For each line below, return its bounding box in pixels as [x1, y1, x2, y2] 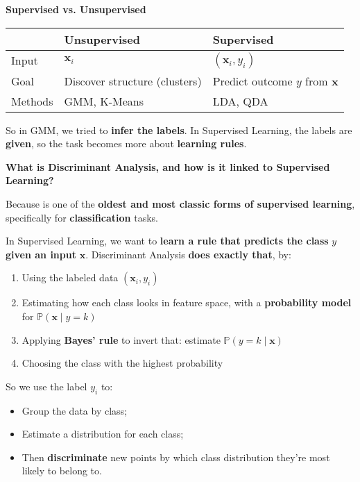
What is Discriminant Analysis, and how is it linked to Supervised [6, 159, 330, 174]
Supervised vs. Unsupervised [6, 2, 146, 16]
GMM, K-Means [64, 92, 144, 109]
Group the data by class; [22, 403, 127, 417]
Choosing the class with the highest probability [22, 356, 223, 370]
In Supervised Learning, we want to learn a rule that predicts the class [6, 233, 329, 248]
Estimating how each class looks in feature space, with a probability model [22, 295, 352, 310]
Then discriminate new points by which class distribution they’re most [22, 449, 330, 464]
